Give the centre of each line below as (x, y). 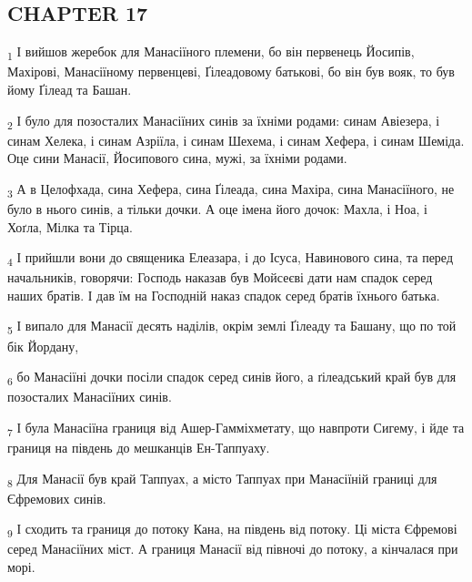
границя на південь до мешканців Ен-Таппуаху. (139, 448)
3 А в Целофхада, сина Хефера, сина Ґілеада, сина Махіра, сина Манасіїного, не (231, 189)
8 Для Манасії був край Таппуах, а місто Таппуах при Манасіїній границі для (222, 479)
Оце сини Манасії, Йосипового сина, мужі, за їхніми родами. (177, 158)
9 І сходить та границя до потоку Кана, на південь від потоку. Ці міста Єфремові (232, 530)
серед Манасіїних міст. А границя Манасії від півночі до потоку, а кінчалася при (233, 549)
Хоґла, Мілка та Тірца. (70, 226)
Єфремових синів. (57, 498)
